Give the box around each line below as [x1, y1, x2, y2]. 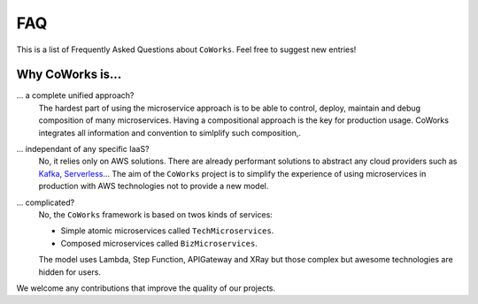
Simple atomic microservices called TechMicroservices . [60, 225, 274, 236]
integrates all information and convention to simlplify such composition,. [38, 127, 301, 138]
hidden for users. [38, 266, 102, 277]
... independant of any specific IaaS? [16, 144, 150, 155]
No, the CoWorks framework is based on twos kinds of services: [38, 209, 274, 220]
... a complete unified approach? [16, 90, 135, 101]
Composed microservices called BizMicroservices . [60, 238, 258, 248]
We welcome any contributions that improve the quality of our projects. [16, 283, 276, 293]
